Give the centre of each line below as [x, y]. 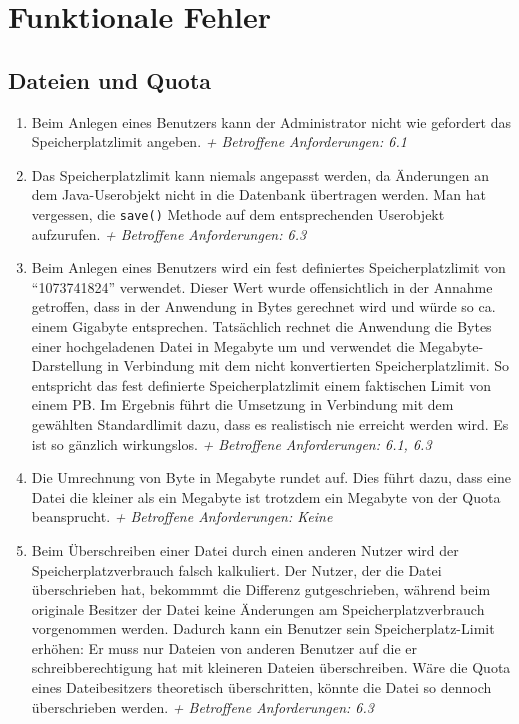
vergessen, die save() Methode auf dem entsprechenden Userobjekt [238, 213]
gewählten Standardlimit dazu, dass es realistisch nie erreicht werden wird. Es [270, 423]
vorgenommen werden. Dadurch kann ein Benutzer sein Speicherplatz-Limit [263, 628]
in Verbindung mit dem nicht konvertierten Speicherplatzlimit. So [308, 365]
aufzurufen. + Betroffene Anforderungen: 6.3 [169, 233]
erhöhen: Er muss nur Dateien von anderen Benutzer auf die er [224, 647]
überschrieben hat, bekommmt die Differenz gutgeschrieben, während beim [261, 589]
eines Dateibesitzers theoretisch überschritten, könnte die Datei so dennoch [261, 687]
